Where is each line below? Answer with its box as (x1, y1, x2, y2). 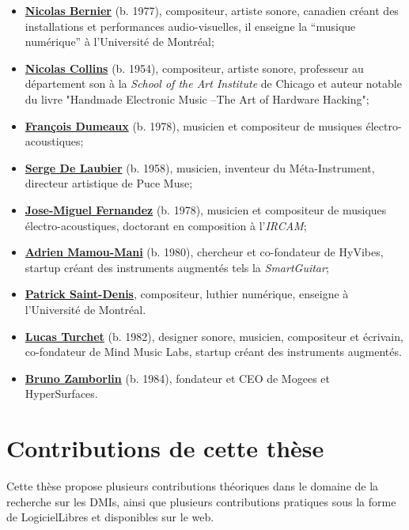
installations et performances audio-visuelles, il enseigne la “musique (25, 17, 356, 34)
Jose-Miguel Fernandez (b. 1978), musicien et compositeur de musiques (25, 201, 387, 218)
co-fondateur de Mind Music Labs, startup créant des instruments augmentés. (25, 343, 402, 360)
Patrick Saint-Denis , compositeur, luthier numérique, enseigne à (25, 286, 349, 302)
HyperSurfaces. (25, 385, 98, 402)
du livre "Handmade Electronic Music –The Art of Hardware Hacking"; (25, 90, 369, 107)
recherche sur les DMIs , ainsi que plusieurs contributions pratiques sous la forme (6, 493, 396, 509)
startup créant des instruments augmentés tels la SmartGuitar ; (25, 259, 329, 275)
